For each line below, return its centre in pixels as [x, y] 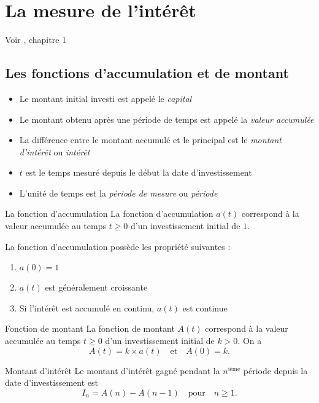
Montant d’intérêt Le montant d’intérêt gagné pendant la [113, 370]
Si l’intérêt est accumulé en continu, [87, 307]
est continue [205, 307]
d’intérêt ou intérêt [55, 151]
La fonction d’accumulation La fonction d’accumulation [109, 213]
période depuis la [275, 370]
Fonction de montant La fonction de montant [90, 328]
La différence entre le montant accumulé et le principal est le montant [150, 140]
